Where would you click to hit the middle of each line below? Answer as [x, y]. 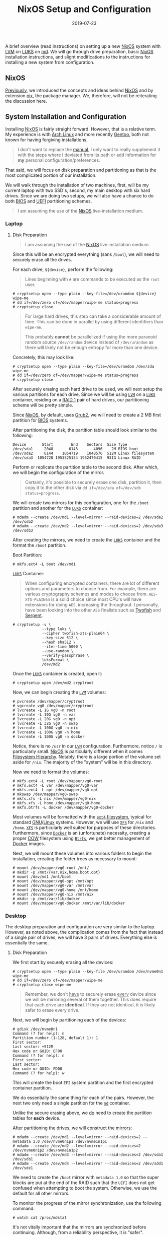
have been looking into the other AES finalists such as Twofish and [93, 610]
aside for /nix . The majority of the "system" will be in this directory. [82, 762]
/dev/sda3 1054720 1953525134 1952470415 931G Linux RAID [76, 458]
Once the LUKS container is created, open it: [57, 673]
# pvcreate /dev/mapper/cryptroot [48, 701]
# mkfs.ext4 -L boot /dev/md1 [44, 564]
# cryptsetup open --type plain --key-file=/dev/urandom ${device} [84, 294]
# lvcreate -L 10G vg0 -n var [44, 714]
